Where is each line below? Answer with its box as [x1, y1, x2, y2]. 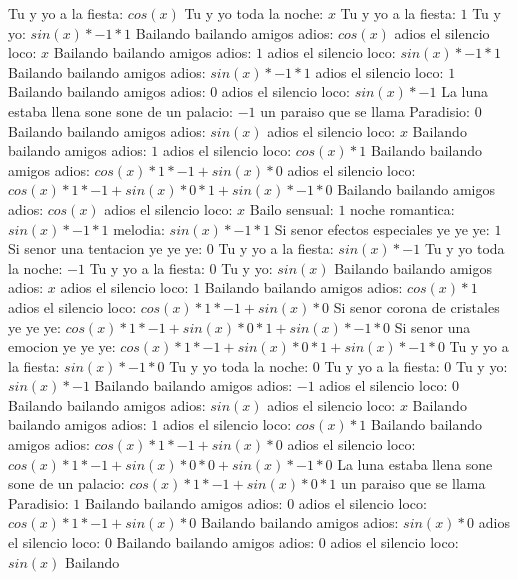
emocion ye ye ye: [8, 336, 116, 357]
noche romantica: [350, 198, 455, 219]
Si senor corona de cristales [333, 296, 500, 317]
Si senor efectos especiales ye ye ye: [274, 218, 490, 239]
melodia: [113, 218, 165, 239]
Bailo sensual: [249, 198, 334, 219]
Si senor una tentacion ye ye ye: [8, 238, 203, 259]
